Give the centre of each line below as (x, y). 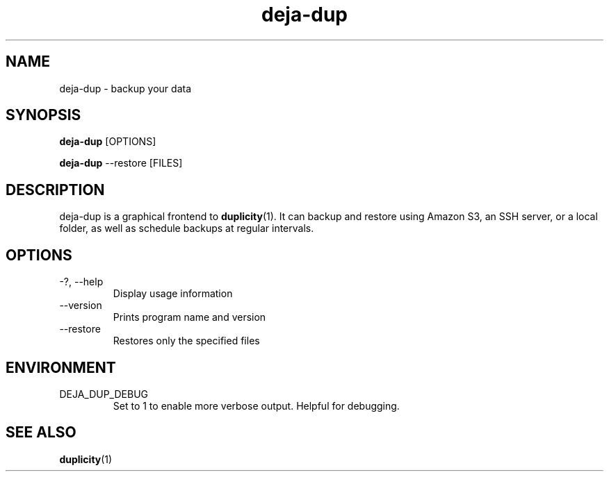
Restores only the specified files (186, 341)
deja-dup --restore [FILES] (121, 163)
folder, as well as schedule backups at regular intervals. (187, 228)
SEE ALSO (41, 433)
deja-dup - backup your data (125, 88)
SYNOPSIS (43, 115)
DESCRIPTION (55, 190)
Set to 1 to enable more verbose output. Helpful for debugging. (256, 405)
